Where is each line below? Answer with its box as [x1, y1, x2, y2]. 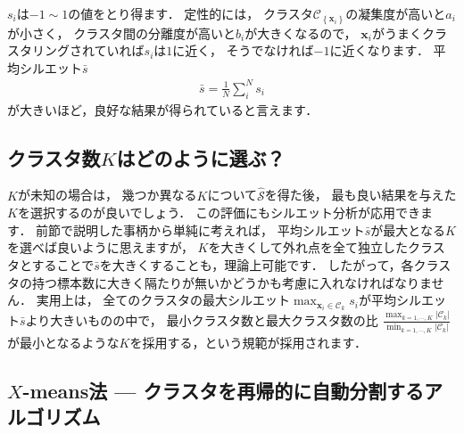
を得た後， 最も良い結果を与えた [264, 185, 457, 204]
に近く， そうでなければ [172, 41, 314, 60]
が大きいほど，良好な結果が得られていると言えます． [7, 100, 319, 119]
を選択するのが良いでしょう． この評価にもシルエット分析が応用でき [17, 203, 421, 222]
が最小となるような [7, 332, 120, 351]
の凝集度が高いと [345, 4, 446, 22]
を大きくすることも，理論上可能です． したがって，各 [99, 256, 414, 274]
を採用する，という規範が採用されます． [129, 332, 367, 351]
